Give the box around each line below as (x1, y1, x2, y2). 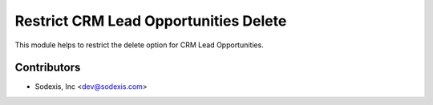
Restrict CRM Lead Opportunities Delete (14, 12, 287, 30)
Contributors (14, 61, 81, 75)
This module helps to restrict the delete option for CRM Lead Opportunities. (14, 40, 264, 50)
